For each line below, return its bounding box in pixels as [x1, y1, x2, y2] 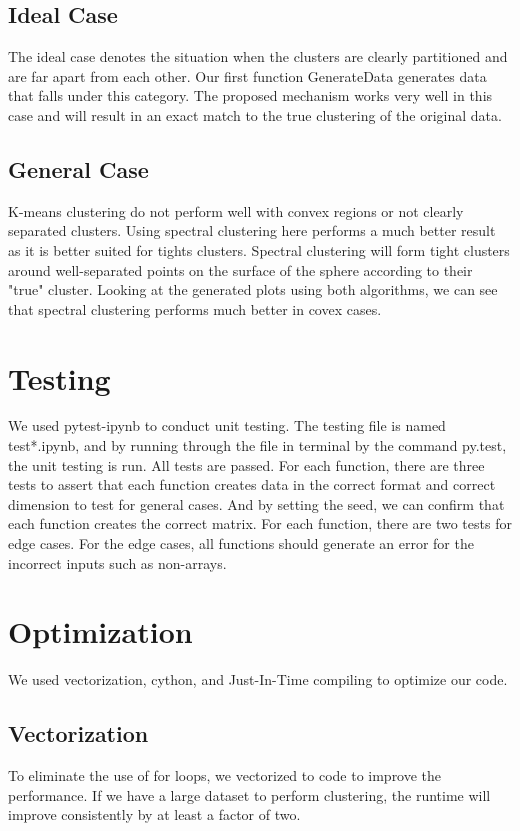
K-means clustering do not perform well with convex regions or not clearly [8, 200, 464, 221]
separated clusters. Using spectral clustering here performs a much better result [8, 220, 496, 241]
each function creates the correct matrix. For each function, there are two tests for [8, 513, 512, 534]
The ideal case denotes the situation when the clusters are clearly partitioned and [8, 46, 508, 67]
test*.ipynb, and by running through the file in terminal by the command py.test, [8, 435, 507, 456]
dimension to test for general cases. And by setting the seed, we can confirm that [8, 493, 505, 514]
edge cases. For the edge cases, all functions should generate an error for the [8, 533, 474, 554]
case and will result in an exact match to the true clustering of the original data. [8, 104, 502, 125]
